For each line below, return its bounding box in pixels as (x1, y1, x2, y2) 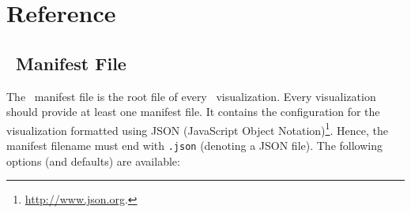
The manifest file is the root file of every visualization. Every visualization (6, 88, 376, 104)
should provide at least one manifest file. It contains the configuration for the (6, 103, 380, 120)
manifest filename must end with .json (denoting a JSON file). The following (6, 137, 383, 154)
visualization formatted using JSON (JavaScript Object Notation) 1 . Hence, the (6, 119, 388, 138)
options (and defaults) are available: (6, 152, 180, 169)
